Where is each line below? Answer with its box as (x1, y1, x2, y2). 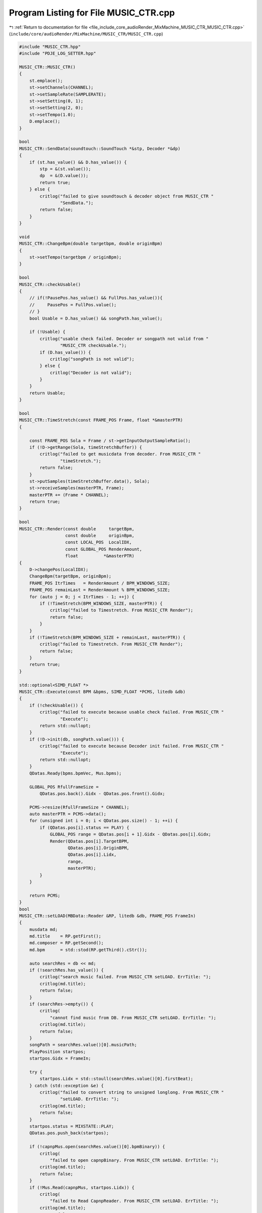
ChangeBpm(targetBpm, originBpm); (29, 574, 112, 579)
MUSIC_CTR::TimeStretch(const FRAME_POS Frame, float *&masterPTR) (19, 417, 183, 423)
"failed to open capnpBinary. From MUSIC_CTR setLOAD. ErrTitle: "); (49, 1157, 219, 1163)
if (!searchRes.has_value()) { (29, 967, 104, 973)
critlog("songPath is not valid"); (49, 356, 134, 361)
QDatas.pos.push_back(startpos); (29, 1131, 109, 1136)
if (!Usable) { (29, 329, 65, 335)
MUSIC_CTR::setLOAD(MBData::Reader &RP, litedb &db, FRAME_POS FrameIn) (19, 913, 196, 918)
